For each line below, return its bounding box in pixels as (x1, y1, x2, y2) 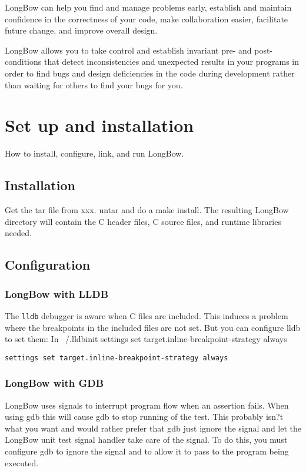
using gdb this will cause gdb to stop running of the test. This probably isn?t (5, 410, 284, 423)
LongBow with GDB (5, 376, 104, 390)
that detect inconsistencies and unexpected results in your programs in (44, 55, 300, 68)
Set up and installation (5, 113, 194, 137)
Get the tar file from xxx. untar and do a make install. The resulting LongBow (5, 204, 289, 216)
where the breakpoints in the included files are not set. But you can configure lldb (5, 321, 301, 333)
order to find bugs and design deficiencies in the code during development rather (5, 67, 295, 79)
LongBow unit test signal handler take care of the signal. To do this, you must (5, 433, 288, 446)
